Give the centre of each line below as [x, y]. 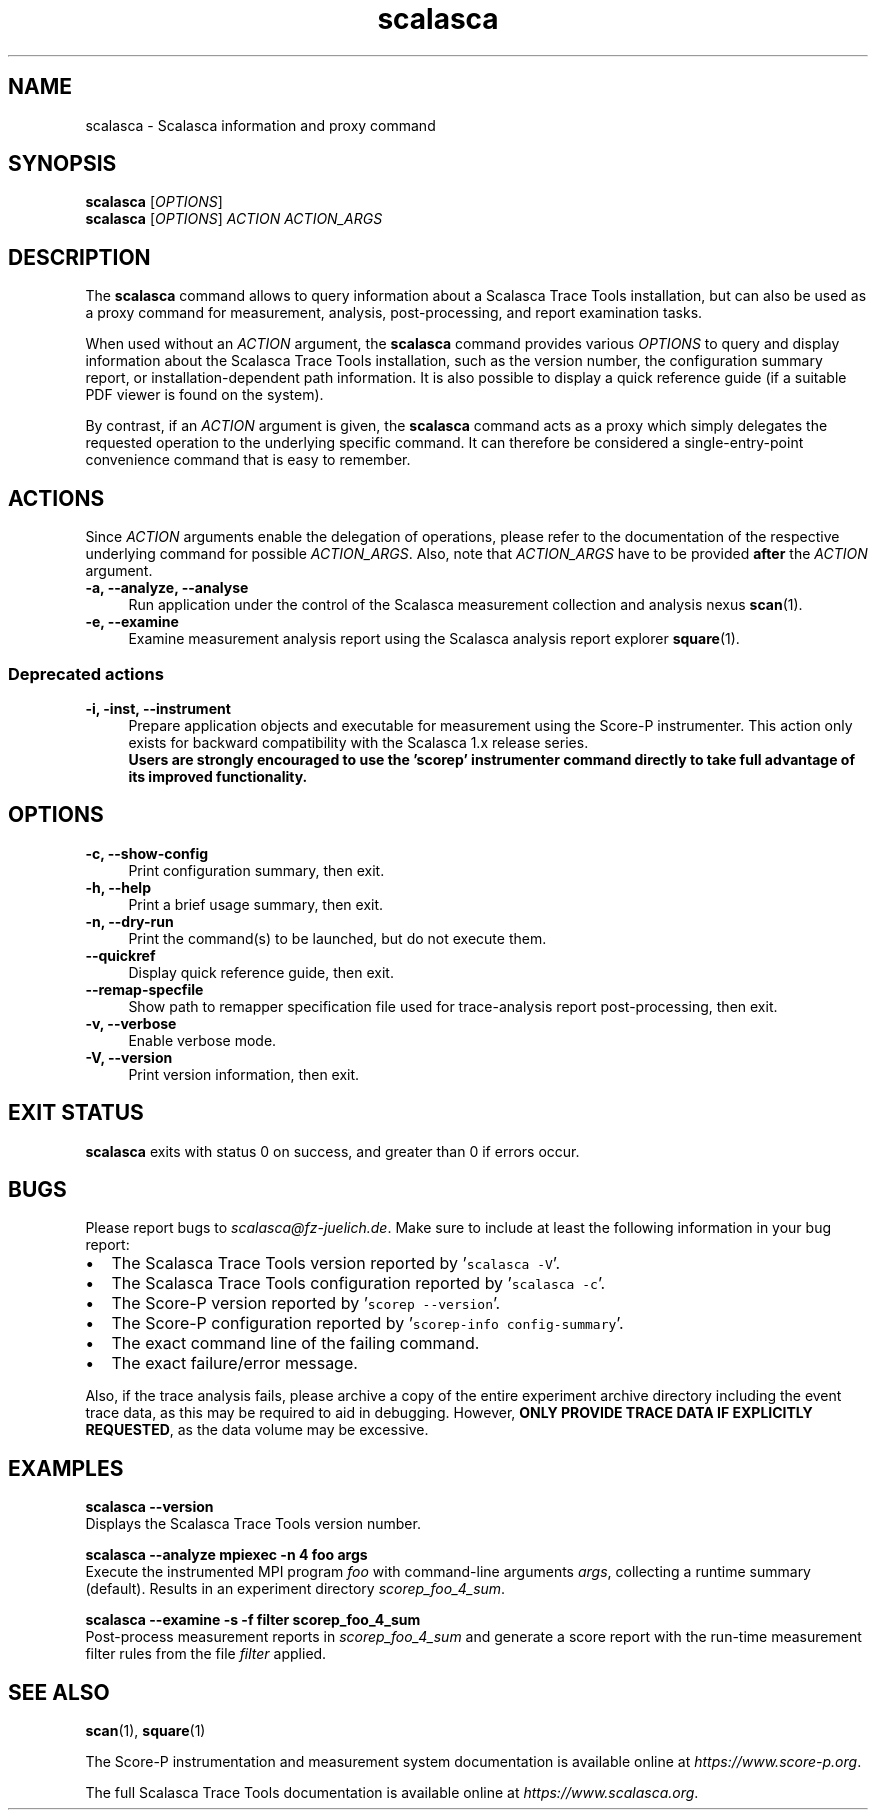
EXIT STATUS [76, 1113]
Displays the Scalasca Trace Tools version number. [253, 1524]
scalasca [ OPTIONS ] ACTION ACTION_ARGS [234, 219]
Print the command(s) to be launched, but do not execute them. [337, 938]
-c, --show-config [147, 853]
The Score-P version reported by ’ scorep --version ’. [306, 1303]
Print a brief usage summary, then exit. [256, 904]
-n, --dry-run [129, 921]
